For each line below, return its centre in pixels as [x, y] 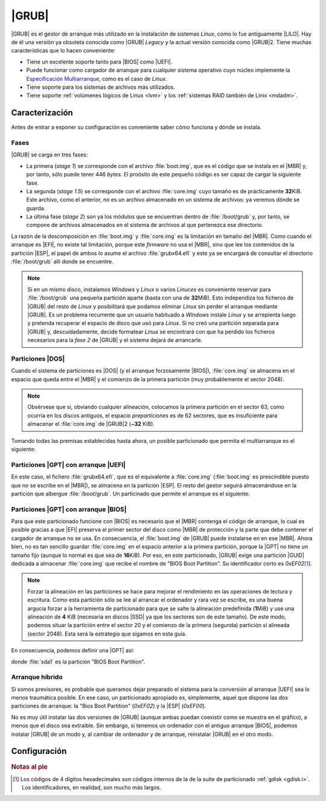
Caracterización [42, 113]
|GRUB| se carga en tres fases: [50, 155]
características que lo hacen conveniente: [63, 51]
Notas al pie [29, 767]
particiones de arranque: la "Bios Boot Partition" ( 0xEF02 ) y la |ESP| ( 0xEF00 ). [109, 706]
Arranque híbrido [37, 677]
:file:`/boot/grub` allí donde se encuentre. [62, 262]
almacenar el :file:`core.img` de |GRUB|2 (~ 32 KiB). [91, 424]
